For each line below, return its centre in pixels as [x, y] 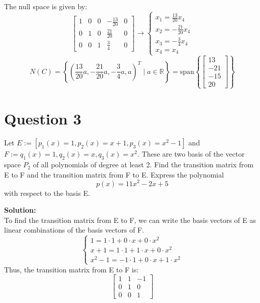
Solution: [20, 210]
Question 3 [43, 118]
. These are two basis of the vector [191, 154]
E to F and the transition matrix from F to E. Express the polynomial [114, 174]
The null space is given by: [46, 6]
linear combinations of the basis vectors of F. [74, 230]
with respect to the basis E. [47, 193]
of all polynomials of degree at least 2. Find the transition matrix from [143, 165]
